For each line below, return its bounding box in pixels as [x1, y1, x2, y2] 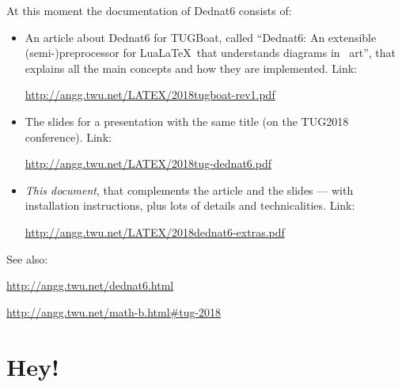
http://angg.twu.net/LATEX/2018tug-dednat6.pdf [25, 155, 271, 172]
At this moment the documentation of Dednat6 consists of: [6, 2, 292, 18]
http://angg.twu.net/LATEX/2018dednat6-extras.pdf [25, 223, 285, 240]
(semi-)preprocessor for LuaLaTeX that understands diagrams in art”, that [25, 44, 396, 61]
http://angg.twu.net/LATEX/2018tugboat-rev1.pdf [25, 86, 275, 103]
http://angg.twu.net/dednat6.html [6, 277, 174, 294]
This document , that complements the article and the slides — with [25, 181, 354, 198]
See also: [6, 250, 48, 267]
